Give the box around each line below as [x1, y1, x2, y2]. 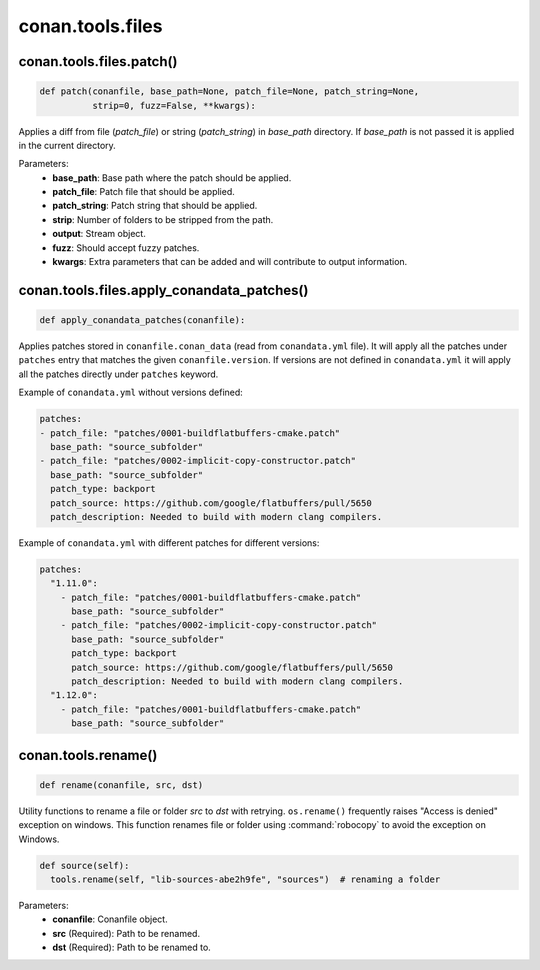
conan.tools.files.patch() [18, 53, 178, 70]
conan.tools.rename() [18, 746, 158, 764]
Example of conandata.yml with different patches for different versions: [18, 536, 320, 549]
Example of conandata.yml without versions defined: [18, 386, 244, 399]
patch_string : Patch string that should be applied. [52, 200, 258, 212]
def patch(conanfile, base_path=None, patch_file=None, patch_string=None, [39, 86, 420, 97]
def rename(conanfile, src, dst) [39, 779, 204, 790]
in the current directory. [18, 139, 117, 151]
